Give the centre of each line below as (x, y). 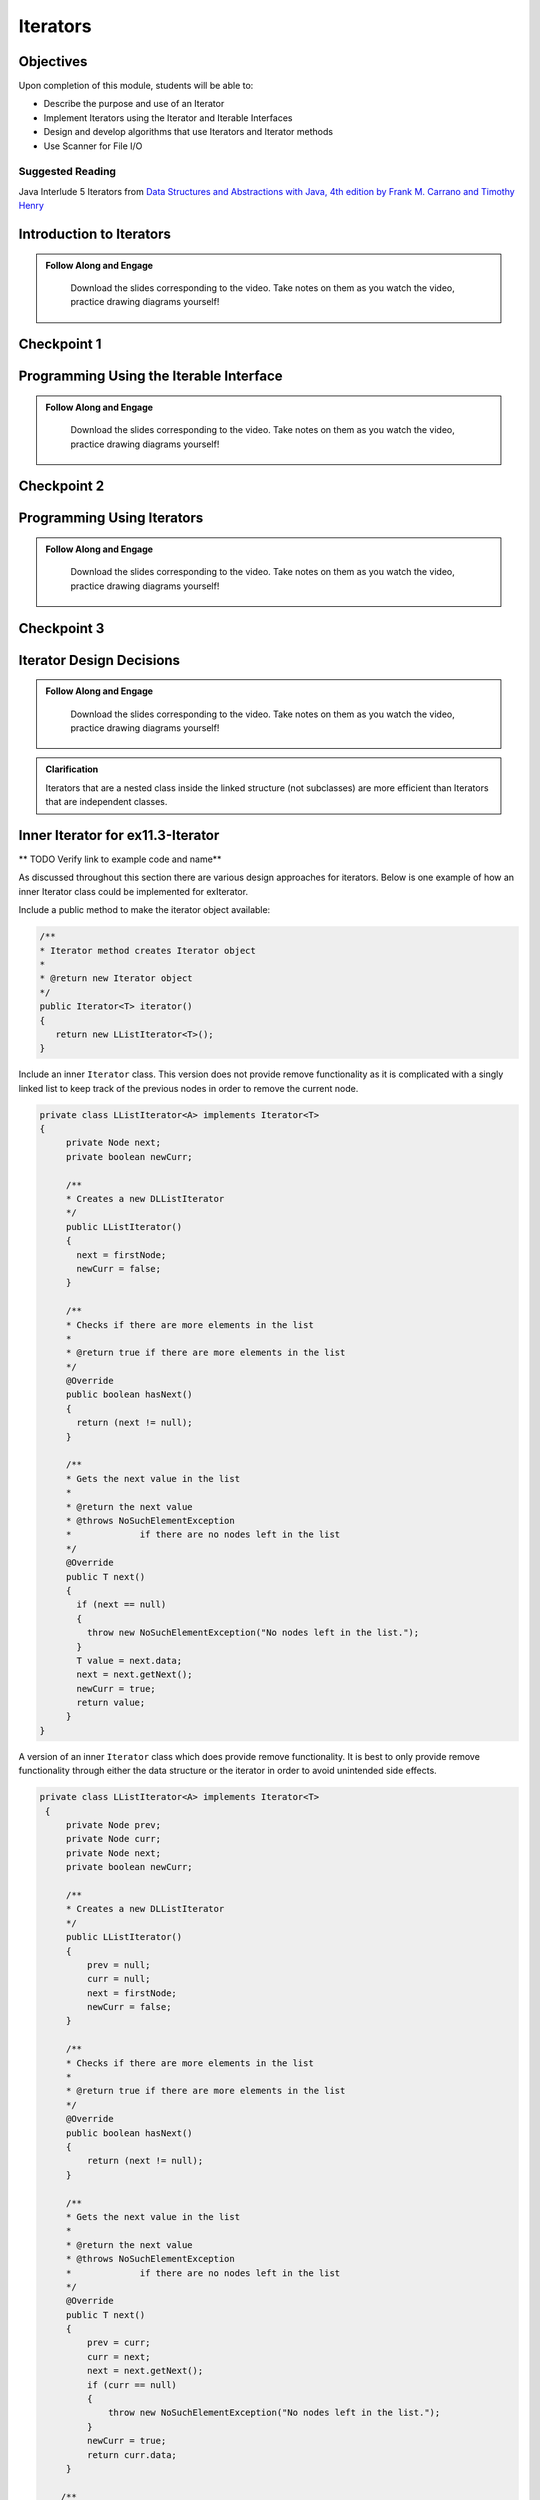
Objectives (53, 61)
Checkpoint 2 (61, 486)
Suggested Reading (67, 172)
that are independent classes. (106, 802)
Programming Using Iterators (111, 518)
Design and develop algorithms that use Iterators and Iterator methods (188, 132)
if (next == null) (121, 1604)
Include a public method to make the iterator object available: (144, 910)
